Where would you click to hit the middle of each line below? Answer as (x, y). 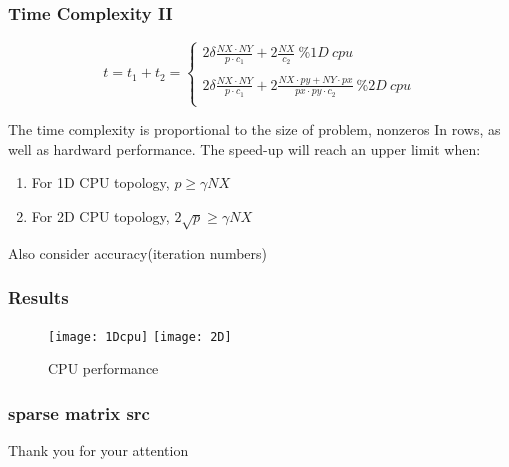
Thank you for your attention (98, 449)
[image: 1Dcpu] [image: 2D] (140, 336)
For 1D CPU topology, (100, 182)
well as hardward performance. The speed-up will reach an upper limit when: (244, 148)
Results (38, 297)
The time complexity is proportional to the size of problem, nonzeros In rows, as (254, 129)
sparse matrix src (79, 412)
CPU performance (103, 368)
